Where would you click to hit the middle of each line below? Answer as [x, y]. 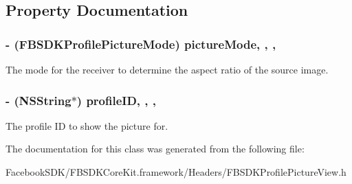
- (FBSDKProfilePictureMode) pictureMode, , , [141, 44]
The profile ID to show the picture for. [87, 125]
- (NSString [38, 100]
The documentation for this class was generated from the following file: [155, 149]
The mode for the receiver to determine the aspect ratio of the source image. [167, 69]
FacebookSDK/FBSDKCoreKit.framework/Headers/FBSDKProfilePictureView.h [176, 172]
